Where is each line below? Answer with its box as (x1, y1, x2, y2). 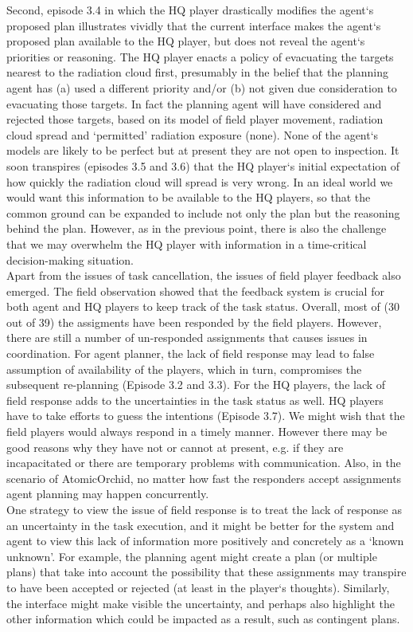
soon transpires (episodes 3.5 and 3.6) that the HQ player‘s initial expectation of (6, 157, 400, 174)
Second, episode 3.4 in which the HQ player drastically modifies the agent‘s (6, 2, 374, 18)
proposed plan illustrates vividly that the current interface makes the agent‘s (6, 17, 381, 33)
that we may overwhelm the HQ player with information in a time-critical (6, 235, 367, 252)
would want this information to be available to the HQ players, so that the (6, 189, 371, 206)
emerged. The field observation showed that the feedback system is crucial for (6, 282, 384, 299)
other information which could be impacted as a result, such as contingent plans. (6, 610, 400, 627)
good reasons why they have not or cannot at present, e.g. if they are (6, 438, 344, 455)
